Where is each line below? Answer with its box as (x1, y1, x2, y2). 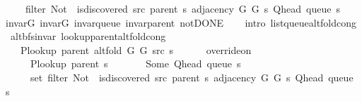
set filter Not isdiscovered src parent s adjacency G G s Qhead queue (30, 69, 354, 84)
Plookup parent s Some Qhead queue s (30, 56, 241, 71)
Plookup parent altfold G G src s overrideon (20, 42, 252, 57)
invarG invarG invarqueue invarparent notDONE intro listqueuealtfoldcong (5, 15, 357, 29)
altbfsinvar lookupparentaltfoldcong (10, 29, 166, 43)
